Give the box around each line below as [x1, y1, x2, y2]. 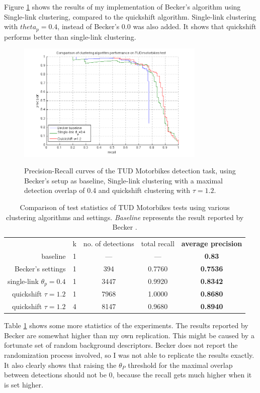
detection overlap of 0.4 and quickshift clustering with [24, 185, 191, 195]
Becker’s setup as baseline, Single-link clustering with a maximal [24, 175, 223, 185]
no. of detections [83, 238, 134, 249]
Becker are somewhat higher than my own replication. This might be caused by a [4, 330, 254, 340]
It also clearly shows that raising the [4, 359, 117, 370]
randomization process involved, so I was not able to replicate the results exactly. [4, 349, 254, 360]
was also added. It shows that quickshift [133, 21, 256, 32]
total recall [141, 238, 175, 249]
